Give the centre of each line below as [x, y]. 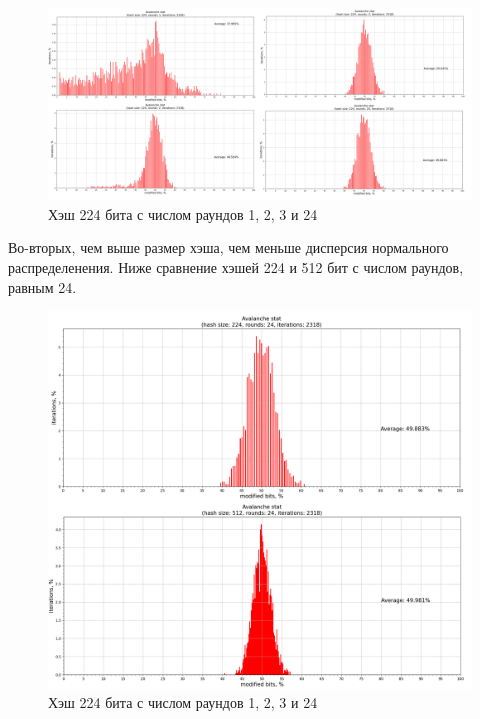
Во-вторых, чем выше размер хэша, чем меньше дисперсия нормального [228, 247]
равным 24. [42, 286]
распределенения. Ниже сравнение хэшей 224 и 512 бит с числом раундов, [236, 266]
